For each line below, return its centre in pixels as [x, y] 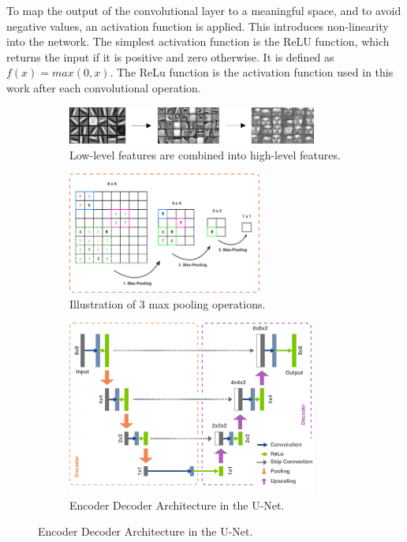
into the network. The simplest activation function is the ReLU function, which [198, 41]
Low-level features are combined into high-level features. [205, 154]
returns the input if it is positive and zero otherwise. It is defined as [170, 56]
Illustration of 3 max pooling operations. [168, 303]
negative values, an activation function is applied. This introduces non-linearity [198, 26]
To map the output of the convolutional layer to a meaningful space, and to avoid [204, 10]
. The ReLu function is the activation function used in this [252, 72]
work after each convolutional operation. [104, 87]
